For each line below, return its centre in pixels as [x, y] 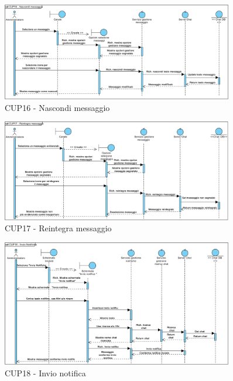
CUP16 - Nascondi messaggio [57, 107]
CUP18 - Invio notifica [45, 372]
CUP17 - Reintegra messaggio [58, 228]
